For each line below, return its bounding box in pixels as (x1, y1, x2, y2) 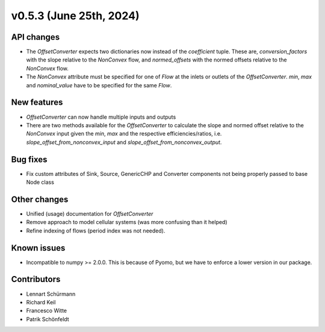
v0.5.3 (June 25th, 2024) (11, 9, 140, 22)
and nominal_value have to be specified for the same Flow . (26, 81, 172, 89)
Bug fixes (11, 154, 48, 164)
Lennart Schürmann (26, 290, 76, 298)
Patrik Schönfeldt (26, 315, 69, 322)
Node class (26, 178, 54, 186)
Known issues (11, 243, 66, 253)
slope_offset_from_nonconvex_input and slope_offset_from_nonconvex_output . (26, 139, 222, 146)
